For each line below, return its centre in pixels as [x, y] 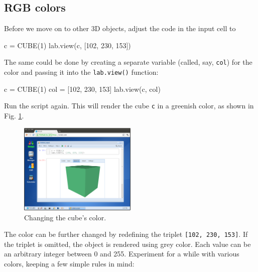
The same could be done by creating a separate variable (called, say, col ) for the [128, 62]
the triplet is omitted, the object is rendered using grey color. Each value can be [127, 244]
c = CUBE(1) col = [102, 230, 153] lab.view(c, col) [82, 89]
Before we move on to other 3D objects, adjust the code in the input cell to [120, 28]
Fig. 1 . [14, 115]
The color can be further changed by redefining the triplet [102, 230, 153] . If [126, 234]
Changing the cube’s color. [65, 217]
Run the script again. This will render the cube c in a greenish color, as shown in [129, 106]
